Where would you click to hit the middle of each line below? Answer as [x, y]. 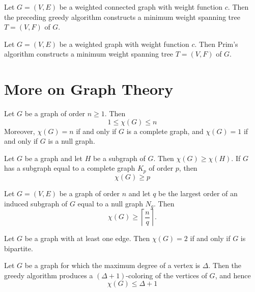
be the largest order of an [198, 193]
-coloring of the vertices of [166, 275]
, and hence [233, 275]
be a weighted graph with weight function [124, 44]
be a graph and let [53, 158]
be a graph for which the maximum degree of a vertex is [112, 265]
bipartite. [19, 248]
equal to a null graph [110, 203]
